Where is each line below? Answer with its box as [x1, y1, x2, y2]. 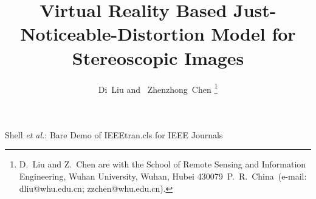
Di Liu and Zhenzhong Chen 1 [98, 81, 218, 95]
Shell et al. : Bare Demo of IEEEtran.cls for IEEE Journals [5, 128, 223, 141]
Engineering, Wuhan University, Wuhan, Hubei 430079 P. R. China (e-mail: [19, 169, 307, 182]
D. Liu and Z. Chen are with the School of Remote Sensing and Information [19, 158, 306, 170]
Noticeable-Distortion [20, 21, 205, 46]
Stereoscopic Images [72, 45, 244, 70]
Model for [211, 21, 296, 46]
